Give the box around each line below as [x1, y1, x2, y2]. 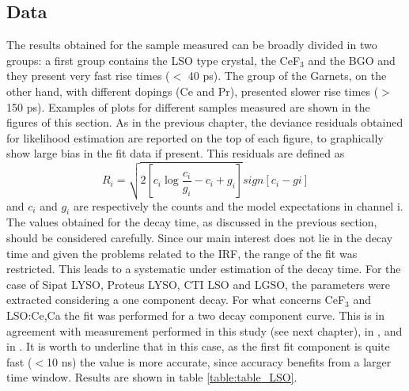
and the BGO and [308, 51, 396, 68]
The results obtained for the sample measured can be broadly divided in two [6, 36, 377, 53]
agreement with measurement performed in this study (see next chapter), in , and [6, 322, 403, 339]
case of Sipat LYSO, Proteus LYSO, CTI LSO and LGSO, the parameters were [6, 275, 390, 292]
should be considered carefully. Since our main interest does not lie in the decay [6, 230, 393, 246]
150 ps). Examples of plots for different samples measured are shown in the [6, 98, 370, 115]
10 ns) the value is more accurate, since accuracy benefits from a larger [47, 353, 392, 370]
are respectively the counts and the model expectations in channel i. [73, 197, 403, 214]
